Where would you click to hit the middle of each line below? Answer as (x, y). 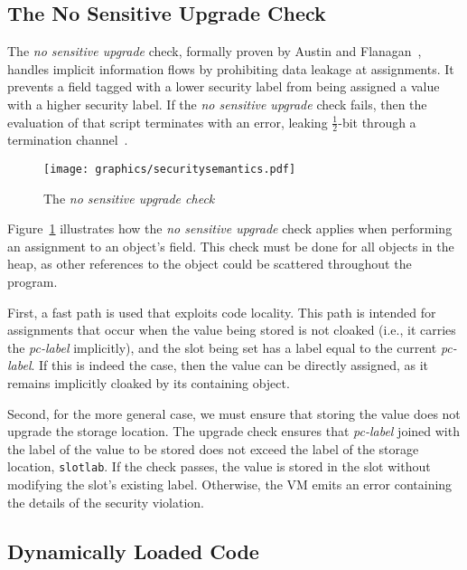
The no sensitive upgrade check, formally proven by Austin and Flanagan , (215, 51)
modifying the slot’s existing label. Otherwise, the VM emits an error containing (230, 484)
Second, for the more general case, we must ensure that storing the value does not (234, 413)
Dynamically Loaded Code (133, 551)
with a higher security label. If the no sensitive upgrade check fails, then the (217, 104)
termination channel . (68, 140)
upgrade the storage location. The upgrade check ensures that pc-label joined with (233, 431)
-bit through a (377, 122)
